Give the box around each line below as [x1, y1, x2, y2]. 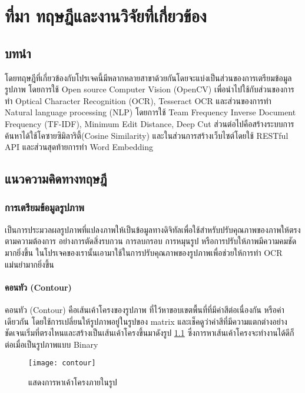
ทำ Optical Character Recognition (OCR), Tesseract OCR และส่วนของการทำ [5, 94, 271, 106]
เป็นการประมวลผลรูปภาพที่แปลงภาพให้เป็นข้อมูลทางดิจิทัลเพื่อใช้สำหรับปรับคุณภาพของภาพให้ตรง [5, 223, 301, 235]
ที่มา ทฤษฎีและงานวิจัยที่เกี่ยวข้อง [5, 4, 207, 28]
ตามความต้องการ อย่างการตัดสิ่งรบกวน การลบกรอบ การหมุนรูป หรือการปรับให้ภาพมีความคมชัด [5, 235, 297, 247]
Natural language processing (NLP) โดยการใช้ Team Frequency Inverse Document [5, 106, 296, 118]
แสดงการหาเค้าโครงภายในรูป [28, 375, 117, 388]
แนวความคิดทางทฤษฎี [5, 169, 107, 188]
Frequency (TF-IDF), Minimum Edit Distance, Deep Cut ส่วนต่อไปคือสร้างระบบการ [5, 117, 294, 129]
